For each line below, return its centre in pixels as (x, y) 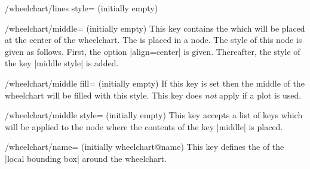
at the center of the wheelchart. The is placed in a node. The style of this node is (154, 40)
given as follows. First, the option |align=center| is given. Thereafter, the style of (153, 51)
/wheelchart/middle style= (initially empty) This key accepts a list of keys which (154, 115)
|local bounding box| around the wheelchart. (86, 158)
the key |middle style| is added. (62, 63)
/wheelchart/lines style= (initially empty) (82, 8)
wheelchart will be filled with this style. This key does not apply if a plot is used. (153, 95)
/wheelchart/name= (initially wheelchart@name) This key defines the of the (145, 147)
